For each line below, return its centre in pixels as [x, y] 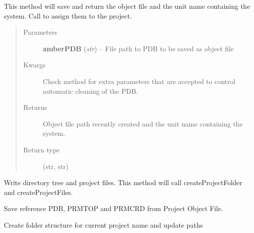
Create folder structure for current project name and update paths [104, 224]
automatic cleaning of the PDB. [90, 91]
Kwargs [34, 65]
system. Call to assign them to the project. [68, 15]
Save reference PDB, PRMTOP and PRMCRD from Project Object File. [114, 208]
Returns [35, 107]
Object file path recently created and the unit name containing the [143, 123]
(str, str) [56, 166]
